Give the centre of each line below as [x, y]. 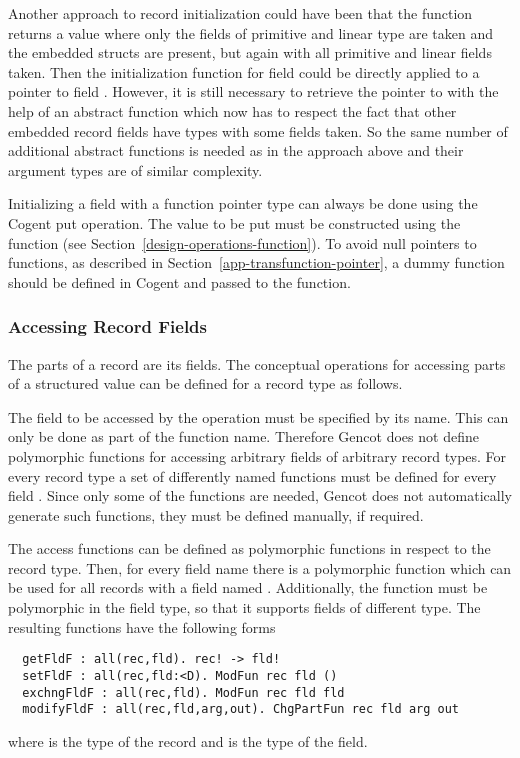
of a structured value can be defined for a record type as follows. [205, 383]
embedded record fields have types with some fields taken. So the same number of [258, 130]
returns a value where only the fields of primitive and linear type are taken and [250, 32]
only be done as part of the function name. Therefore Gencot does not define [243, 436]
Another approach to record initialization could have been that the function [240, 13]
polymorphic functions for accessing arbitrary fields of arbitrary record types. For [257, 455]
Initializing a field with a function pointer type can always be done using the [243, 203]
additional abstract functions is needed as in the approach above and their [236, 150]
